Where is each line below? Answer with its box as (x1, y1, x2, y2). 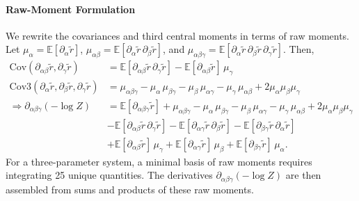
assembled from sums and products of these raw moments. (6, 182, 254, 196)
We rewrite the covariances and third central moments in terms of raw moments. (6, 28, 350, 42)
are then (285, 168, 321, 182)
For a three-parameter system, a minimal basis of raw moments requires (6, 154, 312, 168)
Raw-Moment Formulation (6, 1, 136, 16)
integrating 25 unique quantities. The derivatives (6, 168, 213, 182)
